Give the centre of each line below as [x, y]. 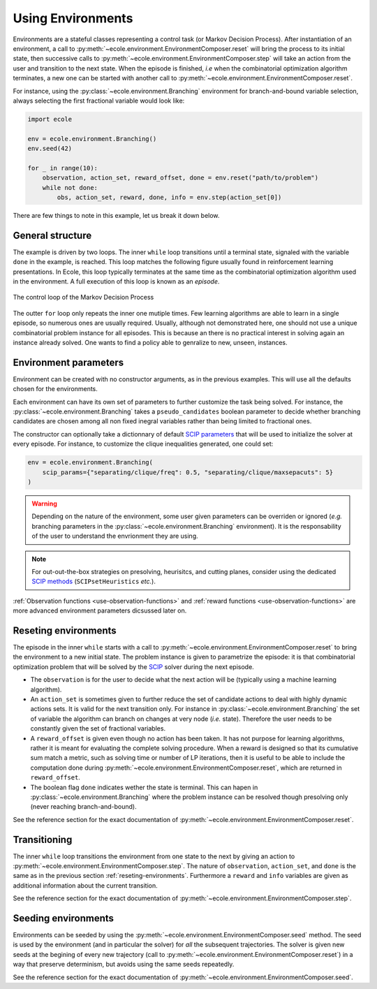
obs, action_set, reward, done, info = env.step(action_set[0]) [169, 197]
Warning [44, 504]
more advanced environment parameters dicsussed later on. [100, 610]
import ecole [50, 119]
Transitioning [43, 839]
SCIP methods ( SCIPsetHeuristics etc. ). [94, 581]
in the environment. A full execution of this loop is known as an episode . [116, 281]
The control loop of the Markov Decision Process [83, 298]
